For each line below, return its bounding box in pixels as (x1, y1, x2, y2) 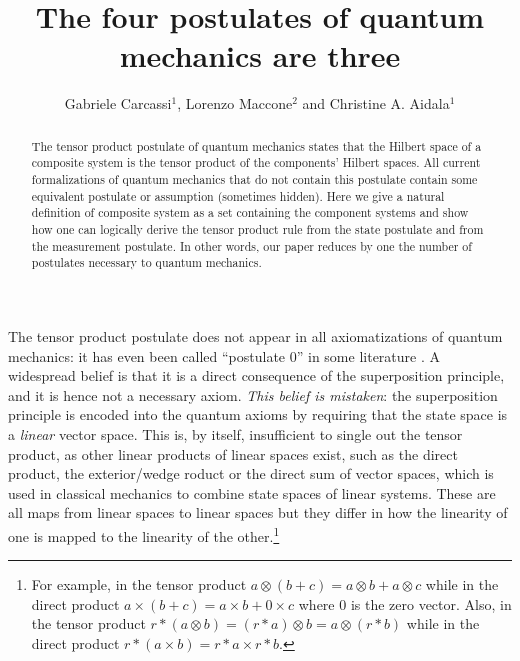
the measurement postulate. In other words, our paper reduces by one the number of (31, 237, 472, 254)
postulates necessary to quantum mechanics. (31, 254, 262, 271)
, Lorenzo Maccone (177, 93, 293, 114)
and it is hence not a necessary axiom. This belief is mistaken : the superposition (8, 384, 498, 405)
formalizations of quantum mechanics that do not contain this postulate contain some (31, 171, 478, 188)
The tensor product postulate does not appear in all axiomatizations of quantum (8, 325, 503, 346)
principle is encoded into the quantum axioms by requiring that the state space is (8, 404, 508, 425)
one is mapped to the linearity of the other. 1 (8, 522, 280, 546)
